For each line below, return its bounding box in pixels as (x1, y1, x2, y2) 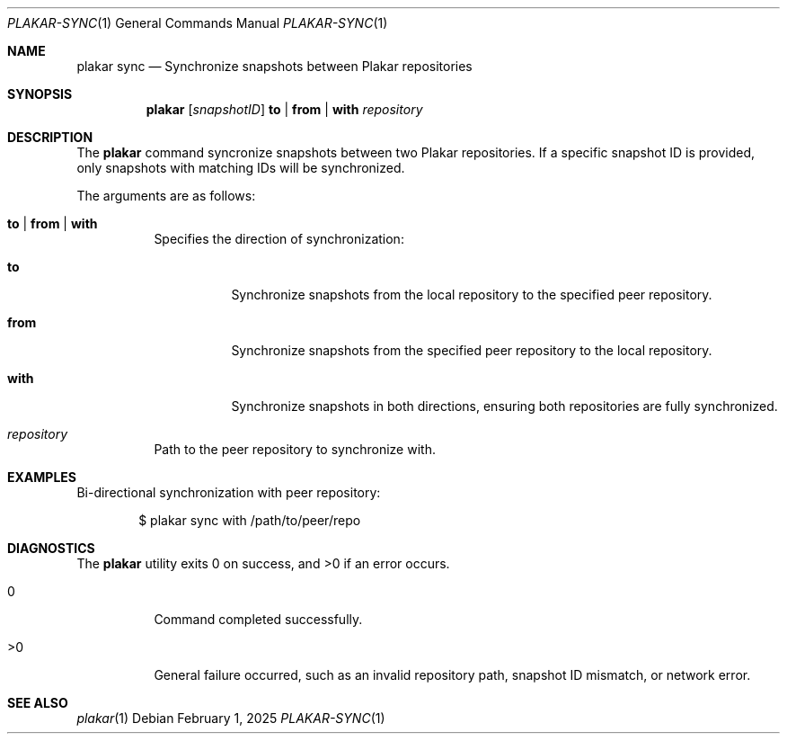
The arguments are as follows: (76, 188, 256, 203)
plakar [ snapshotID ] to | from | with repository (146, 102, 423, 117)
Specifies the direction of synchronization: (154, 231, 404, 246)
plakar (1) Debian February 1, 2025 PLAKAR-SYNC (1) (76, 710, 385, 726)
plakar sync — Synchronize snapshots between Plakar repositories (76, 58, 473, 74)
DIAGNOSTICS (7, 540, 95, 556)
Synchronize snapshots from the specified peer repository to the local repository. (231, 343, 712, 358)
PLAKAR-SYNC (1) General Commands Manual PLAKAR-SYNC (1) (7, 15, 388, 31)
